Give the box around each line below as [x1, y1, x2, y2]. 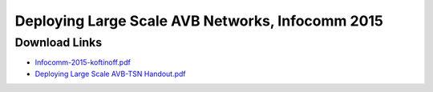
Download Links [14, 35, 103, 50]
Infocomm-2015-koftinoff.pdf [34, 58, 132, 67]
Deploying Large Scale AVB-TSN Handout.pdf [34, 69, 186, 78]
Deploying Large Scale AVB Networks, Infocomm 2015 [14, 12, 384, 30]
